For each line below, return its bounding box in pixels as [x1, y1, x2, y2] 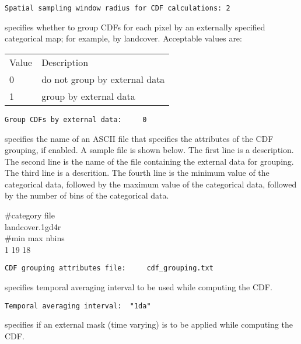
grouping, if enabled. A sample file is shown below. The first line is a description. [5, 144, 294, 156]
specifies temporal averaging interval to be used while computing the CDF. [5, 281, 272, 293]
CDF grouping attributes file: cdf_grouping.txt [5, 264, 213, 273]
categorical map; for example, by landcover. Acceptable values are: [5, 32, 242, 44]
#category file [5, 209, 55, 221]
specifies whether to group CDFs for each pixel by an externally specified [5, 20, 265, 33]
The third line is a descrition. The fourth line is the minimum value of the [5, 166, 269, 179]
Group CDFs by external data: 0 [5, 115, 147, 124]
